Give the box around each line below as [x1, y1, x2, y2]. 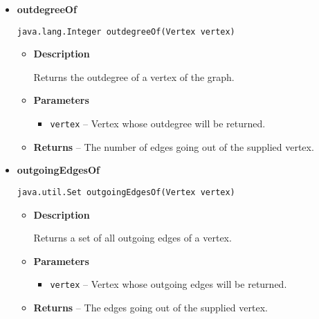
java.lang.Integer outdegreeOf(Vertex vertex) [17, 26, 235, 37]
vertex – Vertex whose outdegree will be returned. [50, 116, 266, 131]
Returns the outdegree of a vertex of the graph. [33, 69, 235, 84]
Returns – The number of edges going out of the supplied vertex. [33, 139, 314, 154]
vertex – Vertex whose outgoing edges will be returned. [50, 277, 287, 291]
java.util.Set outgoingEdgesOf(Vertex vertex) [17, 187, 235, 197]
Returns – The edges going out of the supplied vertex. [33, 300, 268, 314]
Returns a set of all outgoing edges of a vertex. [33, 230, 232, 245]
